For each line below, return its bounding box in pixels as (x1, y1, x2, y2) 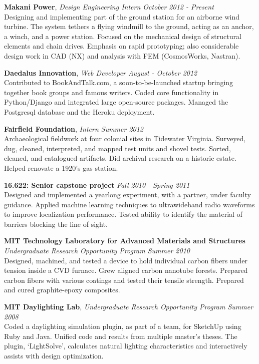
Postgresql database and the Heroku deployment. (4, 106, 155, 117)
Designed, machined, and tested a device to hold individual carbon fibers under (4, 255, 247, 265)
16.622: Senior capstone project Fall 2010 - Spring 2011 (4, 179, 190, 190)
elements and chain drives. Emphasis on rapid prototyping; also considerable (4, 41, 239, 51)
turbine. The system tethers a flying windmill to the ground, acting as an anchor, (4, 21, 254, 32)
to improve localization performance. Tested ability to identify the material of (4, 209, 242, 219)
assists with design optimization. (4, 350, 104, 360)
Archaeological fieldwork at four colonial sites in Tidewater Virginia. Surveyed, (4, 133, 246, 144)
